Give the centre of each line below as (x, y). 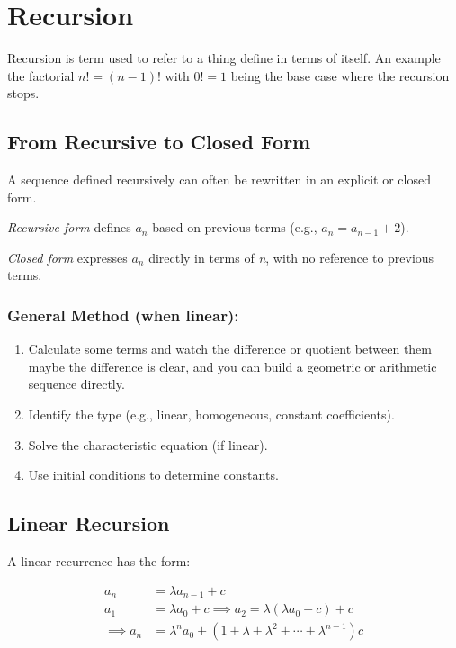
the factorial (41, 75)
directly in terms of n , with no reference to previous (291, 257)
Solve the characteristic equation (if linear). (148, 444)
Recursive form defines (69, 227)
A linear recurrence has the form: (99, 561)
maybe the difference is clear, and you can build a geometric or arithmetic (232, 366)
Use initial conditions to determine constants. (153, 475)
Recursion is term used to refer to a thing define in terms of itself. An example (224, 58)
